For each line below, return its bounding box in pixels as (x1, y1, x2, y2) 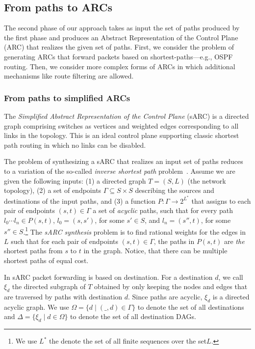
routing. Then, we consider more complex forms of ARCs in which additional (4, 61, 235, 71)
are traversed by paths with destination (4, 292, 123, 301)
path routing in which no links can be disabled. (4, 139, 146, 150)
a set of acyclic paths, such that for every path (93, 205, 233, 215)
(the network (187, 175, 226, 186)
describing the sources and (135, 185, 214, 195)
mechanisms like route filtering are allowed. (4, 71, 134, 81)
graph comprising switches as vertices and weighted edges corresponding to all (4, 120, 239, 131)
